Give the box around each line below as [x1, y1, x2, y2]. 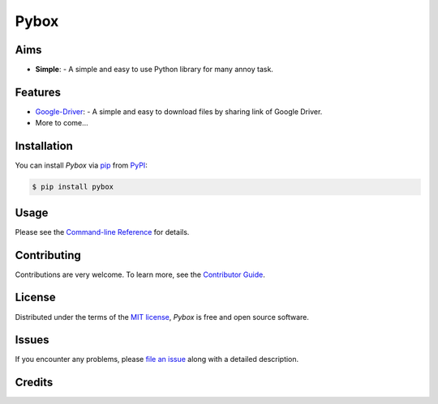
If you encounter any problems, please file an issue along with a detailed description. [15, 355, 299, 364]
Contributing [15, 248, 81, 262]
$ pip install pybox [32, 182, 114, 192]
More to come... [35, 118, 88, 128]
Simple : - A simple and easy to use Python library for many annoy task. [35, 65, 273, 74]
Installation [15, 139, 73, 153]
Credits [15, 376, 54, 389]
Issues [15, 333, 49, 347]
